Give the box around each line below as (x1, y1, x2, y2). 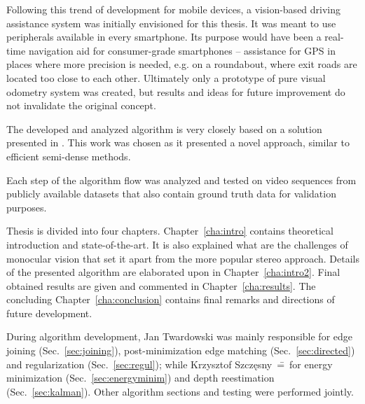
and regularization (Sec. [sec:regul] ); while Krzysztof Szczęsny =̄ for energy (6, 356, 333, 371)
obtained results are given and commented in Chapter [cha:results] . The (6, 278, 316, 293)
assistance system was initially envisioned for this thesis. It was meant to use (6, 15, 336, 30)
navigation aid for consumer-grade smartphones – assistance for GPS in (28, 43, 336, 57)
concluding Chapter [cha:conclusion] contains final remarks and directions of (6, 292, 335, 307)
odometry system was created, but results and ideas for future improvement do (6, 84, 345, 99)
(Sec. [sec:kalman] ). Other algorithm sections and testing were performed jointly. (6, 384, 354, 398)
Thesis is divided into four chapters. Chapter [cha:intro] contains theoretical (6, 223, 333, 238)
